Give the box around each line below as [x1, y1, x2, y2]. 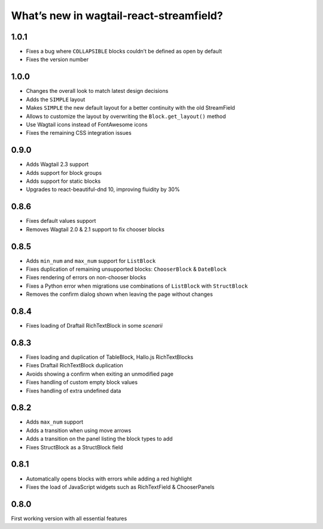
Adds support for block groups [26, 169, 102, 176]
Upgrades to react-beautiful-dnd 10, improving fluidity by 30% [26, 186, 180, 193]
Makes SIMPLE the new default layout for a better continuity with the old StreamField [26, 104, 236, 111]
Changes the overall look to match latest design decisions [26, 87, 169, 95]
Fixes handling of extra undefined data [26, 387, 121, 394]
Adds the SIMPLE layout [26, 96, 86, 103]
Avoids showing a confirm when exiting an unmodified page [26, 370, 173, 377]
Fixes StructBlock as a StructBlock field [26, 443, 123, 451]
